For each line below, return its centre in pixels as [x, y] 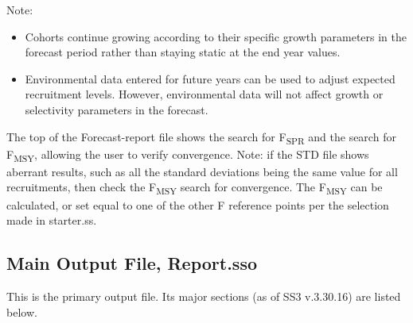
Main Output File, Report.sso [132, 263]
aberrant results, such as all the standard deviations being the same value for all [202, 171]
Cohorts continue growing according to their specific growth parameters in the [216, 36]
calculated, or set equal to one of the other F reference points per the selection [198, 204]
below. [22, 311]
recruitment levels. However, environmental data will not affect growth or [204, 94]
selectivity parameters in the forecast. [117, 109]
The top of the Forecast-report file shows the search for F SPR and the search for [201, 137]
